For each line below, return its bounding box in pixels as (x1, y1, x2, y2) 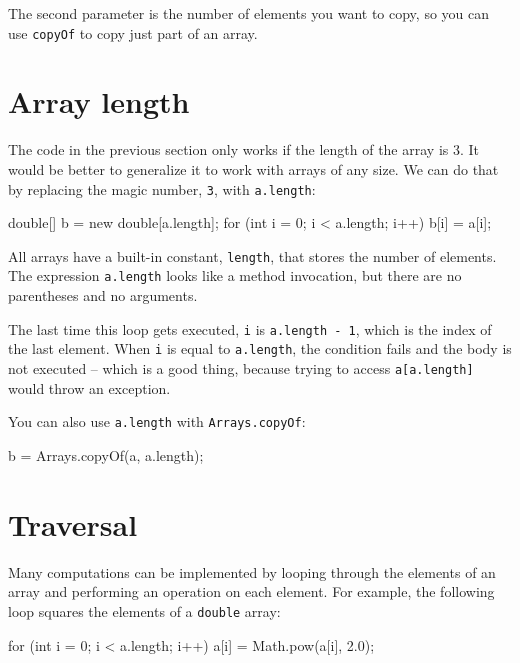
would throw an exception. (8, 377, 171, 398)
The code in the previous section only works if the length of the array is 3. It (8, 139, 480, 160)
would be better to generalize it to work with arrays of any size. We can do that (8, 158, 499, 179)
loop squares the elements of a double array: (8, 600, 281, 621)
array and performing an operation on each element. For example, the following (8, 581, 495, 602)
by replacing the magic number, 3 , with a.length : (8, 178, 316, 199)
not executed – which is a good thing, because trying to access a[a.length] (8, 358, 474, 379)
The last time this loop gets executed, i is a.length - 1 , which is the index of (8, 318, 492, 339)
